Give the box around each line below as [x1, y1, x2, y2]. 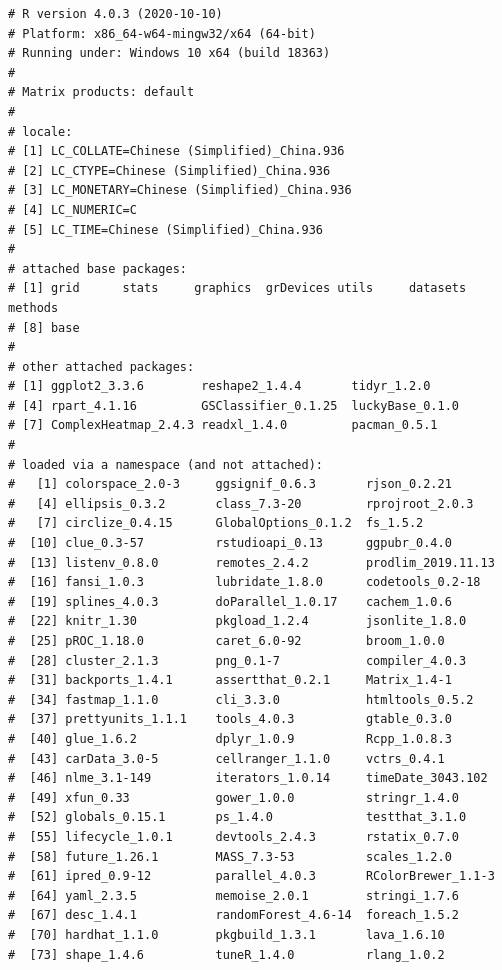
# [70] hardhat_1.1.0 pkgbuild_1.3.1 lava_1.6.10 [8, 927, 445, 942]
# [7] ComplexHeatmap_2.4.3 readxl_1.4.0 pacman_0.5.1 [8, 418, 438, 433]
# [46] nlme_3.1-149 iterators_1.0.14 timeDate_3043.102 [8, 771, 488, 786]
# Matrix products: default [8, 85, 195, 100]
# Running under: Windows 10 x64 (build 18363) [8, 46, 331, 61]
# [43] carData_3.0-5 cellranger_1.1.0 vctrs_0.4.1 [8, 751, 445, 766]
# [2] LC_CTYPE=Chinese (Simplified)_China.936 [8, 163, 331, 178]
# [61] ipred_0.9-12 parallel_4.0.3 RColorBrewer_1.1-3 [8, 869, 495, 884]
